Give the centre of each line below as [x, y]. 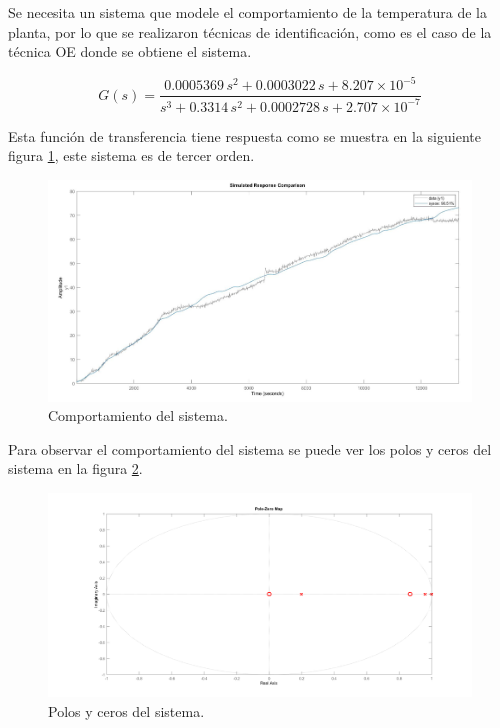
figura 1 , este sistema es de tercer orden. [131, 155]
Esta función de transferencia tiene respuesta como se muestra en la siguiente [244, 135]
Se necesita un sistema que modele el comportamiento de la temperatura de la [248, 12]
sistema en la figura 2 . [75, 468]
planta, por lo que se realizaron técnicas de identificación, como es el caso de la [250, 31]
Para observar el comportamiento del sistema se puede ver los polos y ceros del [250, 448]
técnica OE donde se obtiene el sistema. [130, 51]
